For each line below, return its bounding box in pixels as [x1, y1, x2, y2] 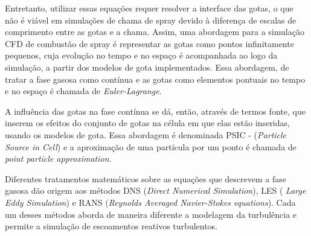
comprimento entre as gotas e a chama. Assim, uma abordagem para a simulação [5, 25, 304, 38]
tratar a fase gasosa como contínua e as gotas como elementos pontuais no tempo [5, 72, 306, 85]
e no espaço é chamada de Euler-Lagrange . [5, 85, 162, 97]
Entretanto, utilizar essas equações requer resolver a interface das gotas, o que [5, 2, 293, 14]
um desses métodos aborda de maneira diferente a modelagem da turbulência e [5, 208, 297, 220]
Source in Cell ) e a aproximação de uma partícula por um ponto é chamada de [5, 140, 297, 153]
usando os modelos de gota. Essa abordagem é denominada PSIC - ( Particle [5, 128, 287, 141]
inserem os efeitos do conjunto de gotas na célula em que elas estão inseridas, [5, 116, 290, 129]
